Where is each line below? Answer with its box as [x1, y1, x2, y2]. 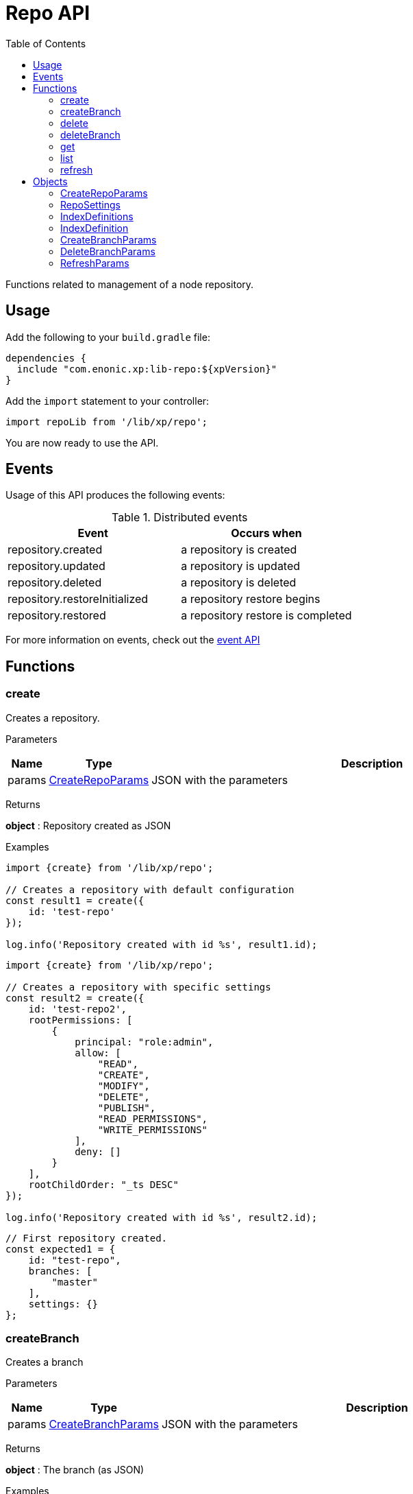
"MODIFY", [97, 1080, 150, 1091]
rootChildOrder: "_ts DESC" [28, 1178, 179, 1190]
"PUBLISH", [97, 1102, 156, 1113]
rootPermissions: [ [28, 1014, 133, 1025]
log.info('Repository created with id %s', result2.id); [5, 1211, 318, 1223]
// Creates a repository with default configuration [5, 884, 295, 895]
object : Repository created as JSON [5, 819, 171, 831]
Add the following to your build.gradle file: [5, 331, 210, 343]
